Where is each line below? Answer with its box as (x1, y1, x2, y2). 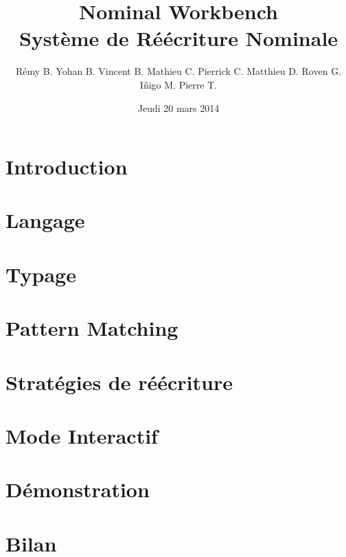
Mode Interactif (5, 421, 158, 449)
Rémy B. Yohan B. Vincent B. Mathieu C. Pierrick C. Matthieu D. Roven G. (15, 64, 342, 78)
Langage (5, 206, 85, 234)
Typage (5, 260, 76, 288)
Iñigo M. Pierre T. (139, 77, 218, 91)
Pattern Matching (5, 314, 178, 342)
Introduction (5, 152, 128, 181)
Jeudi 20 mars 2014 (137, 100, 220, 115)
